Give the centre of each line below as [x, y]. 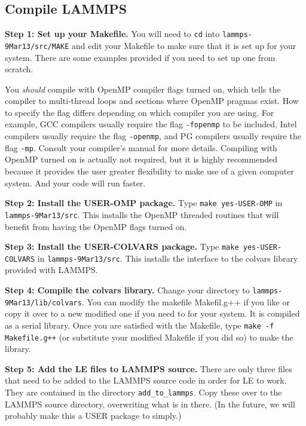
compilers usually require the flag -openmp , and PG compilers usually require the [153, 136]
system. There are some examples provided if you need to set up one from [140, 57]
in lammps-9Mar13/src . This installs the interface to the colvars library [168, 258]
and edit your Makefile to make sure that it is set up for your [184, 45]
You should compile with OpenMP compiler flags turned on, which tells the [143, 89]
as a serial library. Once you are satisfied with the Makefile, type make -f [140, 325]
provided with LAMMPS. [51, 270]
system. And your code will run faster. [75, 183]
